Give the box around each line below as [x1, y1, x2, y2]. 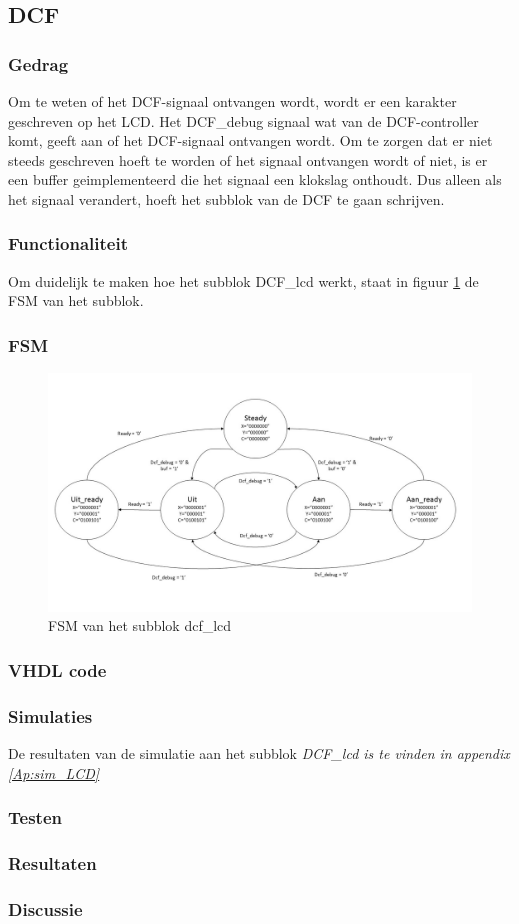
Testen [8, 805, 62, 830]
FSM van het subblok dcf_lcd [48, 615, 232, 636]
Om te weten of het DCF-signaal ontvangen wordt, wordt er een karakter [8, 91, 457, 111]
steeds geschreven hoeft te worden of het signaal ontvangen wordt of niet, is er [8, 149, 488, 170]
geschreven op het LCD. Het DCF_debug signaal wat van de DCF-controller [8, 110, 479, 131]
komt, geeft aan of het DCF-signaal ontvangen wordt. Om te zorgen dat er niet [8, 130, 493, 151]
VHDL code [8, 657, 107, 682]
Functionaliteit [8, 231, 128, 256]
